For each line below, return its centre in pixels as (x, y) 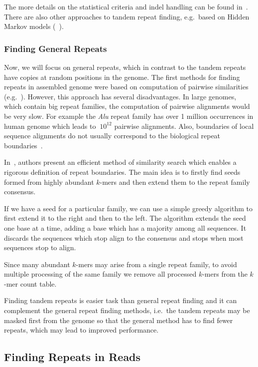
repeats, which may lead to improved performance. (81, 330)
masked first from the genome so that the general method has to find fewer (119, 320)
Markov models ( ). (34, 26)
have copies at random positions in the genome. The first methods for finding (122, 77)
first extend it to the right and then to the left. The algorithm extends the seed (125, 218)
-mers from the (225, 274)
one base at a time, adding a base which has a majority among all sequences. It (125, 227)
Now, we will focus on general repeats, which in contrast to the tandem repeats (125, 67)
